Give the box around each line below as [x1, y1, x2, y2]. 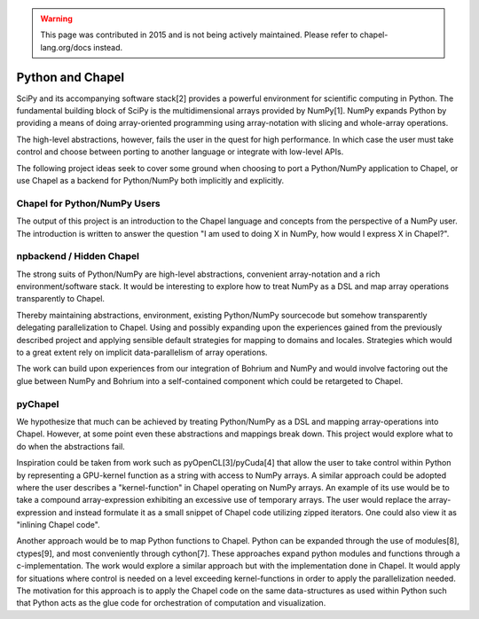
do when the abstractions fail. [16, 441, 126, 451]
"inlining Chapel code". [16, 520, 101, 530]
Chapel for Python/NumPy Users [16, 197, 161, 209]
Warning [40, 13, 73, 24]
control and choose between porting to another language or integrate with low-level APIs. [16, 146, 344, 157]
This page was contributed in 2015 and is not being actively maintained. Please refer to [40, 29, 358, 40]
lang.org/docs [40, 42, 92, 52]
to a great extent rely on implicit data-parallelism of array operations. [16, 347, 268, 358]
